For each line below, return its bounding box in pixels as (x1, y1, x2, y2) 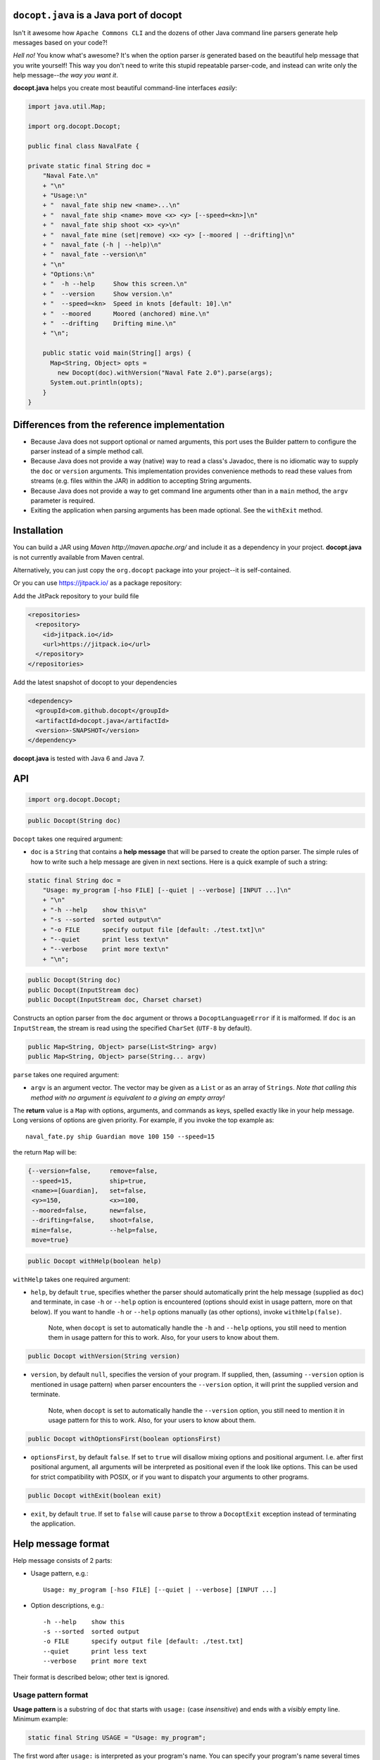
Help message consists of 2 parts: (13, 1557, 113, 1564)
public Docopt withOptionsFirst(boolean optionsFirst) (27, 1435, 221, 1442)
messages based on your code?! (13, 38, 108, 46)
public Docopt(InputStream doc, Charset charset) (27, 996, 203, 1004)
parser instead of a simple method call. (30, 447, 144, 455)
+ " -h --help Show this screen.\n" (42, 280, 188, 288)
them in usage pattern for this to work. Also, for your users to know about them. (48, 1333, 279, 1342)
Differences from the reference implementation (13, 419, 225, 431)
